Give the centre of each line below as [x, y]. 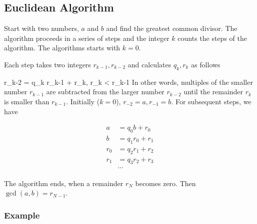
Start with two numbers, [41, 28]
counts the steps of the [212, 38]
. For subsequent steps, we [211, 101]
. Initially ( [83, 101]
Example [22, 215]
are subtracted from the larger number [105, 92]
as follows [206, 64]
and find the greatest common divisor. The [172, 28]
